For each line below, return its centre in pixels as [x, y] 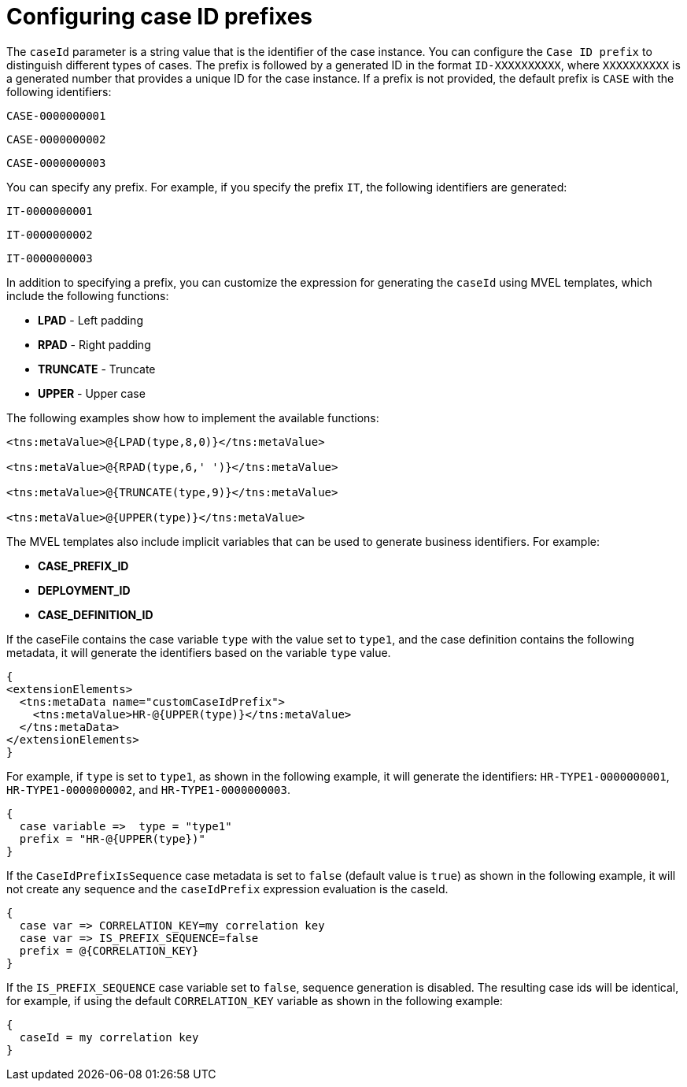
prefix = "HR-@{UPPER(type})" [112, 838]
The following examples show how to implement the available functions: [193, 417]
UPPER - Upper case [92, 393]
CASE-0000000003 [56, 163]
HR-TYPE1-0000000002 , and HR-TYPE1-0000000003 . [148, 789]
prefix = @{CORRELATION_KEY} [109, 950]
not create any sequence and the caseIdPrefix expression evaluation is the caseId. [227, 889]
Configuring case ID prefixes [160, 17]
